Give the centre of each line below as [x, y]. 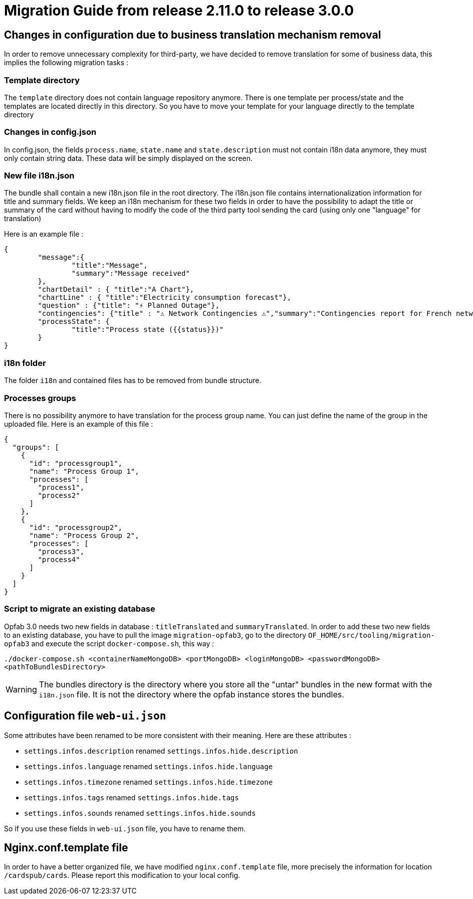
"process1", [61, 487]
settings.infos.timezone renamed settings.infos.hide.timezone [149, 782]
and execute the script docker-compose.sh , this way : [123, 643]
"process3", [61, 551]
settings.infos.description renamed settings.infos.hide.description [161, 751]
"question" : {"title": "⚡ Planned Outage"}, [129, 306]
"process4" [59, 559]
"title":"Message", [109, 265]
